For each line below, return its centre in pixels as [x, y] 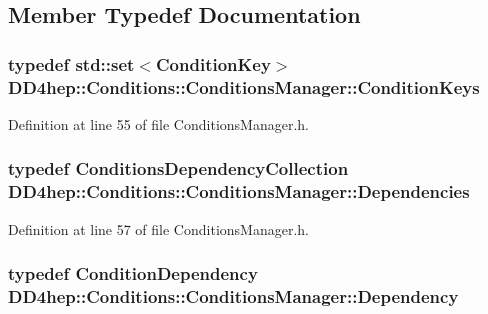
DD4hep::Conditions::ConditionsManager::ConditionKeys [244, 86]
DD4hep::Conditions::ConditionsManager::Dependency [233, 296]
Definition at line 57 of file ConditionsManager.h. [158, 228]
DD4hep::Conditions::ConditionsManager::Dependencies [239, 191]
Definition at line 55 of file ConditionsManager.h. [158, 123]
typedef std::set [71, 63]
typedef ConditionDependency [133, 273]
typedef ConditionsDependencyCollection [178, 168]
